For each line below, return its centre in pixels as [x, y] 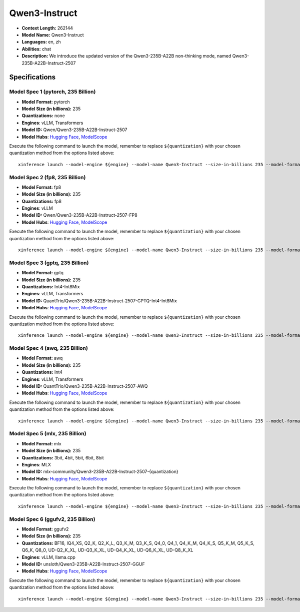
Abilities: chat [36, 49]
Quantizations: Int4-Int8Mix [51, 286]
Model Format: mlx [42, 443]
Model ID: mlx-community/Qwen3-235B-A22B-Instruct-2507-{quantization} [100, 472]
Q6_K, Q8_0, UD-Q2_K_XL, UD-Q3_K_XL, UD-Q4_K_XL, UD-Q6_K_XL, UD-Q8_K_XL [107, 550]
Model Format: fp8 [41, 187]
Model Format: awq [42, 358]
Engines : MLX [36, 464]
